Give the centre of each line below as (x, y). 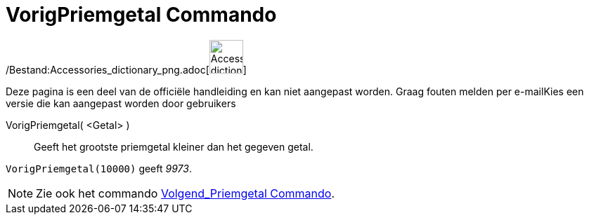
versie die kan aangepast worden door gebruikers (121, 103)
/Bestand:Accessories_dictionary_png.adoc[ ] (126, 69)
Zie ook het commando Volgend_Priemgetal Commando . (186, 193)
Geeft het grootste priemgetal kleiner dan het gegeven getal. (174, 146)
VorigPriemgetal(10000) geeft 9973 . (99, 168)
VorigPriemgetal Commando (141, 15)
